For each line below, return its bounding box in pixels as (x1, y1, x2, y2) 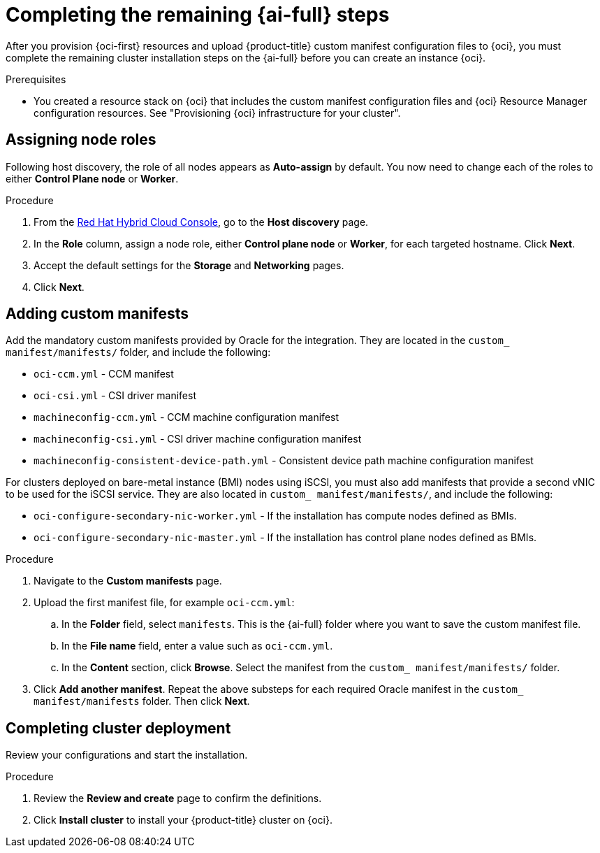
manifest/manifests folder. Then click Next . (34, 695, 250, 708)
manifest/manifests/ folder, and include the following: (6, 346, 271, 359)
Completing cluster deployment (6, 719, 231, 737)
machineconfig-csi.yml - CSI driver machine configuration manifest (34, 433, 362, 445)
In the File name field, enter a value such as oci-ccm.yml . (61, 640, 333, 652)
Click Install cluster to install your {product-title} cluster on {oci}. (34, 814, 332, 826)
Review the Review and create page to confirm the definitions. (34, 792, 322, 805)
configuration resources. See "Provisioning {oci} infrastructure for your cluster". (34, 106, 401, 119)
